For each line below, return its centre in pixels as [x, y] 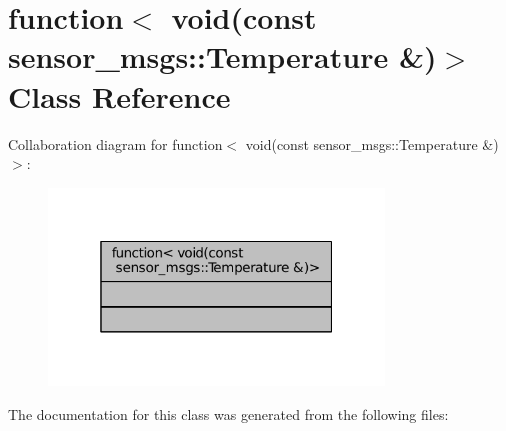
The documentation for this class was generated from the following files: [228, 413]
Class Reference [119, 95]
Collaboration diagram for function [115, 143]
